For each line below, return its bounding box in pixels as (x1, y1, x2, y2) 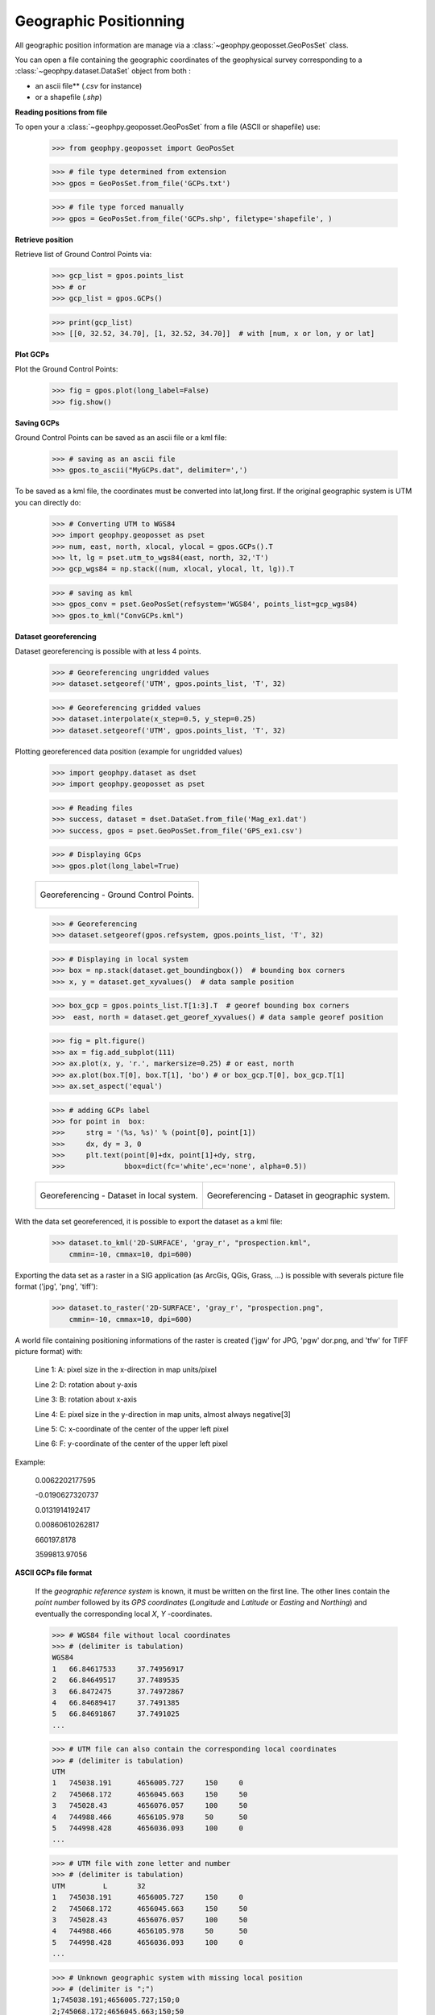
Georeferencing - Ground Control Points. (39, 889, 195, 900)
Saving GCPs (14, 418, 60, 427)
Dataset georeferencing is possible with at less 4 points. (14, 646, 201, 656)
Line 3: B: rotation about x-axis (35, 1394, 137, 1404)
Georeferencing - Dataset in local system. (39, 1190, 198, 1201)
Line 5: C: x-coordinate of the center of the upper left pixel (35, 1423, 229, 1434)
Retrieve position (14, 235, 74, 244)
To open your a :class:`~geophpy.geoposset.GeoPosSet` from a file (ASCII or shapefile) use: (14, 122, 321, 131)
